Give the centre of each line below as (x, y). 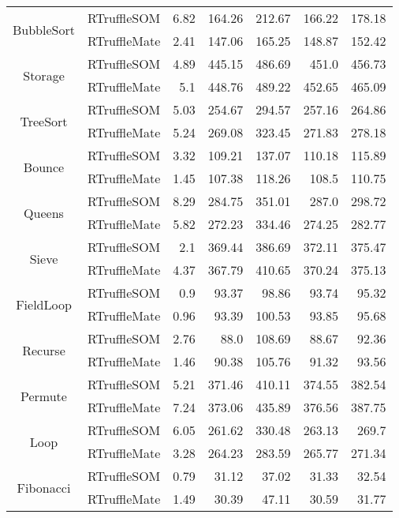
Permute (44, 396)
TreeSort (44, 121)
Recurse (44, 350)
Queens (44, 212)
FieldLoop (44, 304)
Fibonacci (44, 487)
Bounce (44, 167)
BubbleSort (44, 29)
